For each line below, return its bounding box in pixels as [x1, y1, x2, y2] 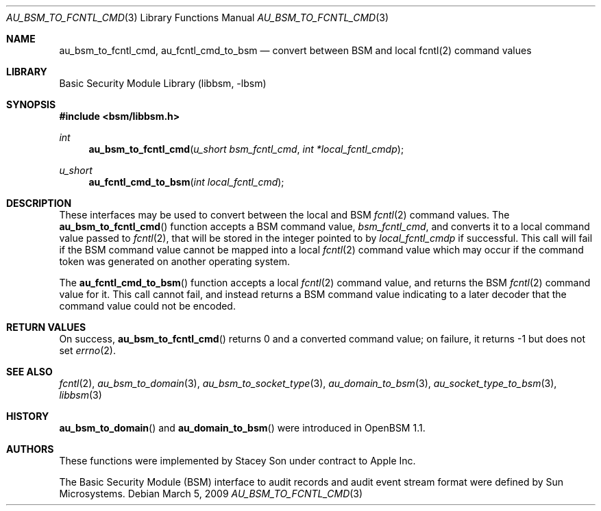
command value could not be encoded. [59, 300, 236, 312]
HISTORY [6, 410, 49, 422]
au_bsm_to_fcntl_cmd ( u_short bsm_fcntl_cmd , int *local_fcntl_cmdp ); [88, 143, 404, 155]
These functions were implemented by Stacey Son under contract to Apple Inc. [59, 455, 416, 466]
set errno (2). [59, 345, 116, 356]
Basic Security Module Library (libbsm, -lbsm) [59, 77, 267, 89]
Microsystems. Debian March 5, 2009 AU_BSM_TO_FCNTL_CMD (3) [59, 488, 363, 499]
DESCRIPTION [6, 197, 72, 209]
